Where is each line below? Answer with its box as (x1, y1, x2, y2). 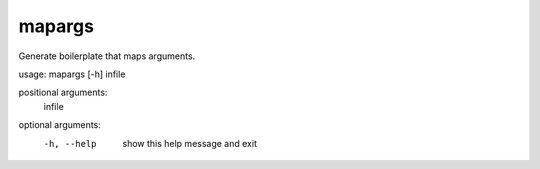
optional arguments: (18, 119, 102, 131)
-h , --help (43, 138, 97, 149)
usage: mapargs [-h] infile (18, 68, 126, 80)
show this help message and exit (122, 137, 257, 149)
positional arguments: (18, 86, 108, 99)
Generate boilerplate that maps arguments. (18, 50, 196, 62)
